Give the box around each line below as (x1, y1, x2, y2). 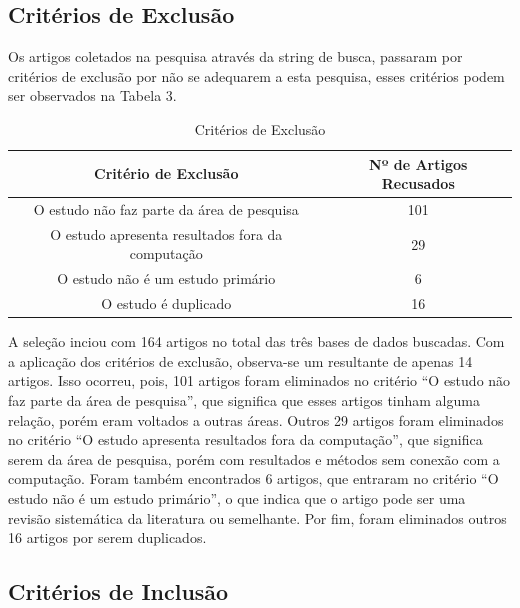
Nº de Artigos (369, 153, 468, 174)
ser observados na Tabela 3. (8, 85, 177, 106)
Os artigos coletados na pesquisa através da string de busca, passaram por (8, 46, 463, 67)
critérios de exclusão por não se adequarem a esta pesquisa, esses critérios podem (8, 65, 505, 86)
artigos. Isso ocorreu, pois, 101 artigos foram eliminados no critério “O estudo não (8, 370, 511, 391)
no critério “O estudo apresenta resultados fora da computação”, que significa (8, 429, 483, 450)
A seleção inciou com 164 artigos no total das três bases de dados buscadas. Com (8, 331, 505, 352)
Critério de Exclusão (94, 163, 239, 184)
